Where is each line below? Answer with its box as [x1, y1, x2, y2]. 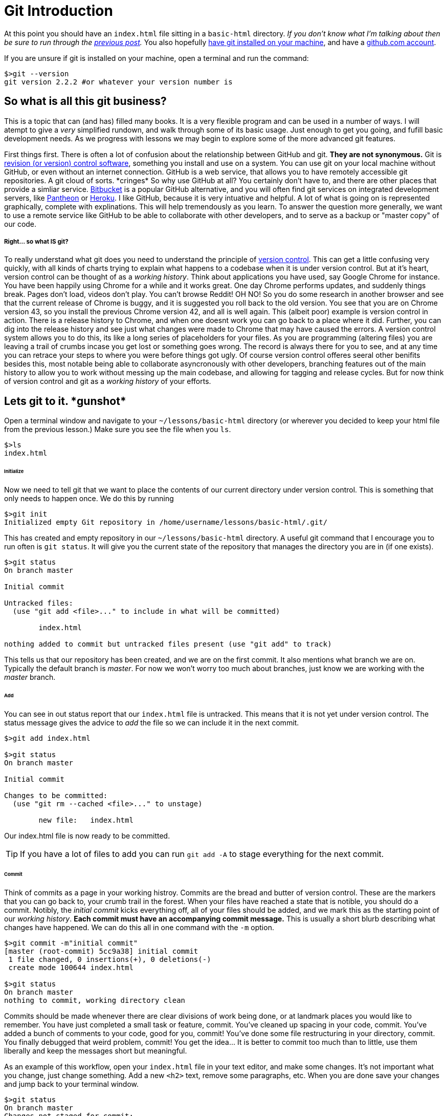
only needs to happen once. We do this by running [4, 493, 174, 503]
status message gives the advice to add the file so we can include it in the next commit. [4, 718, 299, 727]
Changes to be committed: [4, 791, 108, 800]
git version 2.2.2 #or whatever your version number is [4, 77, 233, 86]
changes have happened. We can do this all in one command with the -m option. [4, 923, 274, 932]
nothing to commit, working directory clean [4, 996, 186, 1005]
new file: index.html [38, 815, 133, 824]
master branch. [4, 672, 56, 681]
